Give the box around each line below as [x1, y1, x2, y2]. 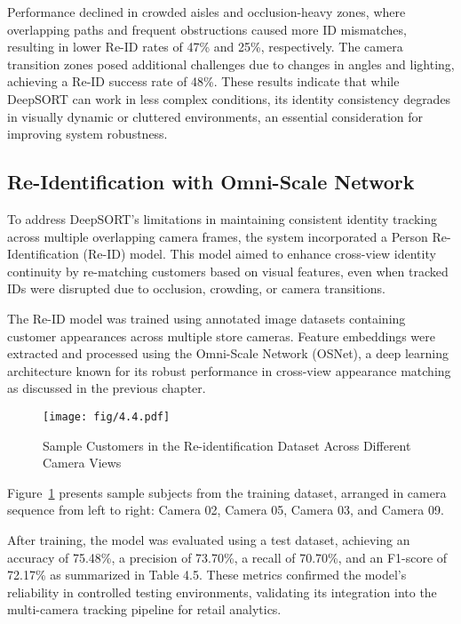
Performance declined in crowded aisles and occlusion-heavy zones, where [7, 3, 406, 20]
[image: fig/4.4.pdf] [43, 410, 171, 423]
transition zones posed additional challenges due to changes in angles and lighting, [7, 54, 455, 73]
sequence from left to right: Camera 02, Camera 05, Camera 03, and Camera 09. [7, 500, 444, 519]
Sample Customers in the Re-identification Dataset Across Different [43, 436, 411, 454]
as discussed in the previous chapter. [7, 379, 206, 397]
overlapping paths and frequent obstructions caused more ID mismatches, [7, 20, 407, 38]
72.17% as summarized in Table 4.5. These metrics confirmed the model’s [7, 565, 407, 584]
